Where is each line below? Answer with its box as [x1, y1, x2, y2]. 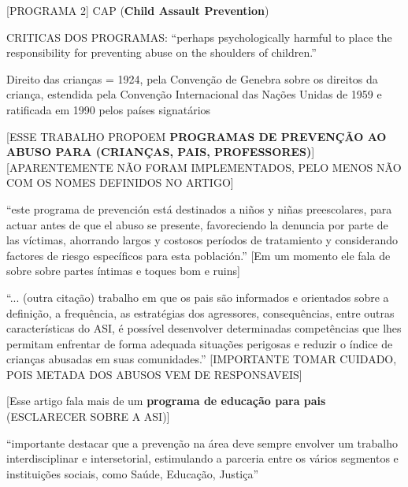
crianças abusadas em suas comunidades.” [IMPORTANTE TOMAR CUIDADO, [6, 351, 397, 367]
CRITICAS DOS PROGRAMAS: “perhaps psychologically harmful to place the [6, 28, 392, 45]
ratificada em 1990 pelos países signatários [6, 101, 211, 117]
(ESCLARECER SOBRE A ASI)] [6, 408, 170, 425]
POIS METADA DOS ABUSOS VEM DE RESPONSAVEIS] [6, 366, 302, 382]
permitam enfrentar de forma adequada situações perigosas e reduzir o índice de [6, 335, 393, 351]
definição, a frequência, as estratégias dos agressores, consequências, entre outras [6, 304, 395, 321]
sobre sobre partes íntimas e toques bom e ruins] [6, 262, 240, 279]
